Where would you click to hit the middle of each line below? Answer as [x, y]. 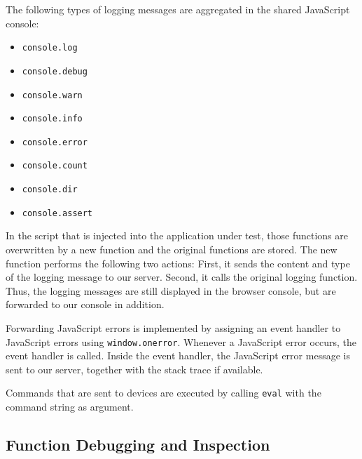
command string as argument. [70, 407]
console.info [52, 119]
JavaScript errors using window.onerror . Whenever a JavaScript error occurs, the [181, 341]
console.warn [52, 95]
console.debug [55, 71]
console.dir [50, 190]
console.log [50, 48]
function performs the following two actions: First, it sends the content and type [178, 263]
